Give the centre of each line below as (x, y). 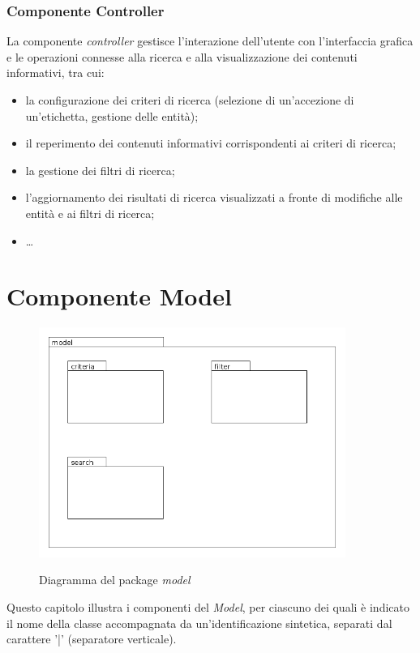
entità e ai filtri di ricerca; (90, 213)
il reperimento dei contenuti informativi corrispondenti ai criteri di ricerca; (211, 143)
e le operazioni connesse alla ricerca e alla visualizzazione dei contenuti (182, 56)
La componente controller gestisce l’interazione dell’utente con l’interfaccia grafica (210, 41)
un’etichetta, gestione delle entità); (112, 115)
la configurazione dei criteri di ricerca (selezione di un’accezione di (190, 100)
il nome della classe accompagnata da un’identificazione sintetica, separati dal (199, 623)
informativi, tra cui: (56, 73)
